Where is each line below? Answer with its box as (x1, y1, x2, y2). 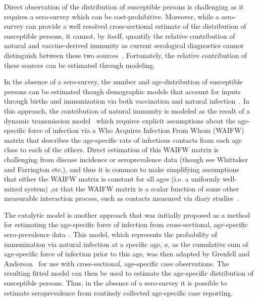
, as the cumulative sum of (168, 239, 249, 249)
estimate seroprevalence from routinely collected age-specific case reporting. (4, 287, 233, 298)
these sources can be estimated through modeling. (4, 60, 155, 70)
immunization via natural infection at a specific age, (4, 239, 162, 249)
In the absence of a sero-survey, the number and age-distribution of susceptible (4, 76, 243, 87)
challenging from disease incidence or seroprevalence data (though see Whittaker (4, 154, 248, 164)
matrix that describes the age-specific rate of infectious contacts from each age (4, 134, 242, 145)
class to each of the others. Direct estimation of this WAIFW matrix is (4, 144, 219, 155)
